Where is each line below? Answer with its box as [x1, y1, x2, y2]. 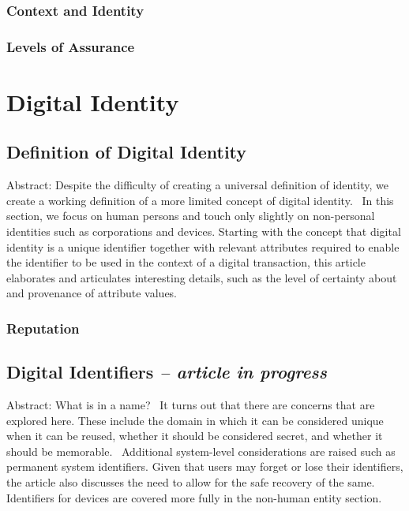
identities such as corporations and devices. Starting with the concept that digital [6, 223, 401, 240]
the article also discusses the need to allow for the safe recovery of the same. [6, 474, 375, 490]
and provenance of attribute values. [6, 285, 178, 301]
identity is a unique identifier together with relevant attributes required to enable [6, 238, 400, 255]
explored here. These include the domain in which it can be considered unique [6, 412, 384, 428]
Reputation [6, 318, 80, 338]
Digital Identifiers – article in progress [6, 360, 328, 384]
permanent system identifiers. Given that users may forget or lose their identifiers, [6, 458, 403, 475]
